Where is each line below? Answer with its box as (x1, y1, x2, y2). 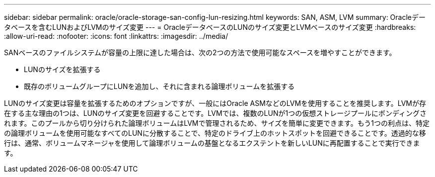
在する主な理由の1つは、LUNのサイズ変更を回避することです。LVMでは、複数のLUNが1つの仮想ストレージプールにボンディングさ (4, 109, 427, 117)
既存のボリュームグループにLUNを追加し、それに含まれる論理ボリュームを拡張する (24, 82, 295, 90)
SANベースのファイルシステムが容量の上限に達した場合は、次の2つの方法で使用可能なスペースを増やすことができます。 (4, 48, 396, 57)
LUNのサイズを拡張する (24, 65, 101, 74)
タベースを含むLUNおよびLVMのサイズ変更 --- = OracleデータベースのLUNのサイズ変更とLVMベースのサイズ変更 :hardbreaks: (4, 23, 416, 31)
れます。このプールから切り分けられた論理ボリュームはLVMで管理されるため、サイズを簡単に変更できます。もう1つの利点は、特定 (4, 119, 430, 127)
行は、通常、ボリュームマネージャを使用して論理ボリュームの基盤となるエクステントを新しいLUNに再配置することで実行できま (4, 139, 420, 147)
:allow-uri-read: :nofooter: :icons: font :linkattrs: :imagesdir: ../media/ (4, 32, 228, 40)
